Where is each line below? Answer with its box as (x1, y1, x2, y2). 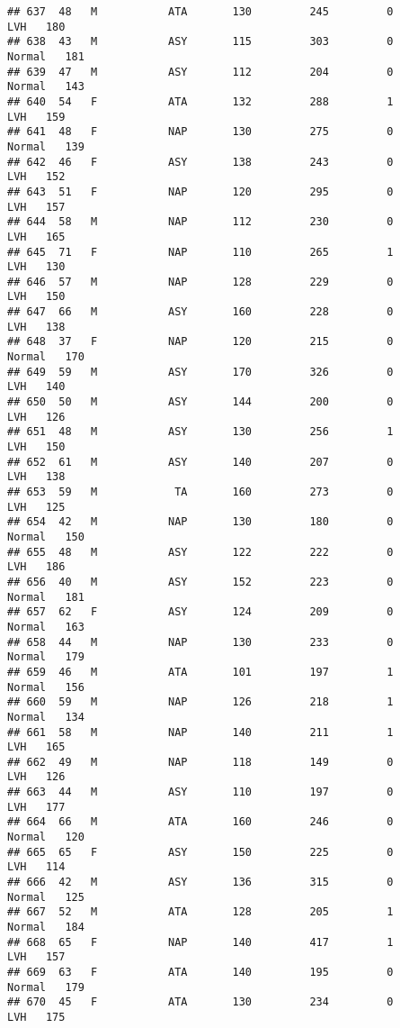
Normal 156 (7, 680, 84, 694)
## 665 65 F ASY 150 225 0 (7, 845, 394, 859)
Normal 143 (7, 80, 84, 94)
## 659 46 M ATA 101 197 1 (7, 665, 394, 678)
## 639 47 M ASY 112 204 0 (7, 65, 394, 78)
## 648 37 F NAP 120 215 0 (7, 335, 394, 349)
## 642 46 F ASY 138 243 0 (7, 155, 394, 168)
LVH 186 (7, 560, 66, 574)
